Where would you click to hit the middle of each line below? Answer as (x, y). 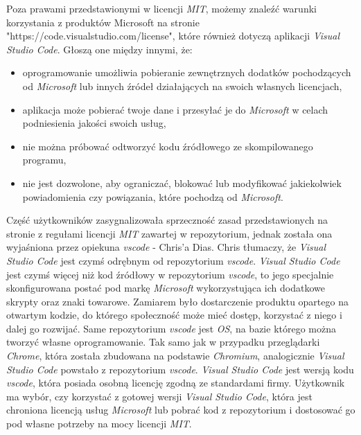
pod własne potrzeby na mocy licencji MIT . (99, 424)
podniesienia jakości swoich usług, (94, 123)
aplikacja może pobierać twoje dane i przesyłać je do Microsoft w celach (175, 109)
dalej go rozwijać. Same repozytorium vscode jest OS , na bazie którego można (171, 328)
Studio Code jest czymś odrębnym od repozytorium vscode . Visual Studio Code (173, 260)
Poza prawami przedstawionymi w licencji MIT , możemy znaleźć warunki (161, 8)
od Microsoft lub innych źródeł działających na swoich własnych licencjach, (182, 86)
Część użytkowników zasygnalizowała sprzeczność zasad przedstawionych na (167, 220)
